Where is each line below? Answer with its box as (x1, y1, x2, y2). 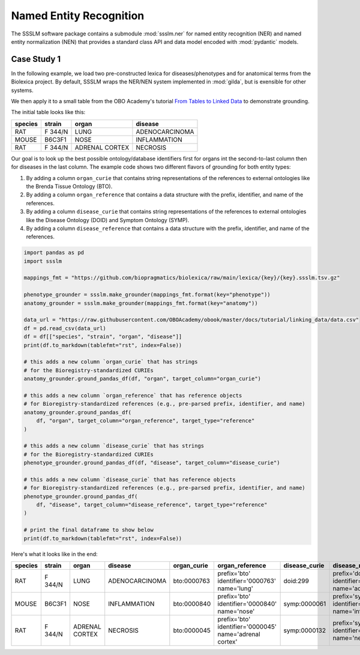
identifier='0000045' (217, 622, 277, 630)
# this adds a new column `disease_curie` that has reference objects (23, 476, 236, 483)
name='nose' (217, 607, 255, 615)
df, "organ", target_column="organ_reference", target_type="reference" (36, 417, 255, 424)
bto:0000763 (173, 576, 210, 585)
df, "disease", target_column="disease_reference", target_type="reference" (36, 501, 268, 509)
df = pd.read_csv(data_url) (23, 325, 106, 331)
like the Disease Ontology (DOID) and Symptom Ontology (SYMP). (26, 216, 190, 223)
